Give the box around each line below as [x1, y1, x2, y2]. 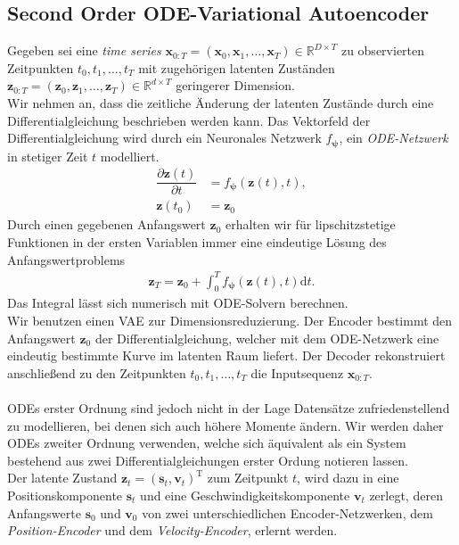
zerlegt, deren [369, 485, 443, 504]
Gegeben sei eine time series [7, 41, 161, 60]
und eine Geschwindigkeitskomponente [140, 485, 350, 504]
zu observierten [340, 41, 425, 60]
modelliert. [100, 146, 160, 165]
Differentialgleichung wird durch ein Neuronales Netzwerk [7, 128, 322, 147]
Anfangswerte [7, 503, 81, 522]
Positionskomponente [7, 485, 123, 504]
